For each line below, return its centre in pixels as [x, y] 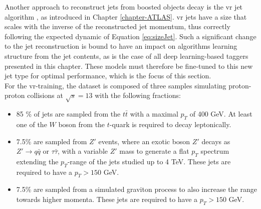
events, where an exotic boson [144, 141]
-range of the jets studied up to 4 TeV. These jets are [149, 161]
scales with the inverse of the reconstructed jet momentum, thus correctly [117, 26]
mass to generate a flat [154, 151]
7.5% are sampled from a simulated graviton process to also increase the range [137, 189]
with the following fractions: [138, 95]
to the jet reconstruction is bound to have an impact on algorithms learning [121, 46]
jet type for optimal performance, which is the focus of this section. [108, 76]
